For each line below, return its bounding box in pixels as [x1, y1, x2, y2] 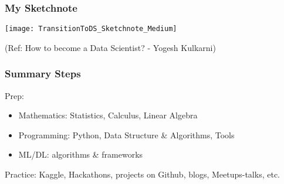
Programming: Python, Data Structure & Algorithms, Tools [18, 128, 235, 141]
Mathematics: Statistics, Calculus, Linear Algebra [18, 109, 198, 121]
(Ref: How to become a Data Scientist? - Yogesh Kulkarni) [5, 41, 216, 53]
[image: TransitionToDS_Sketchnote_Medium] [5, 25, 177, 33]
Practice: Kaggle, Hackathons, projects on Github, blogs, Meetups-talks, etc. [5, 168, 280, 180]
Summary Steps [5, 66, 81, 81]
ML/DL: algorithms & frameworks [18, 148, 143, 161]
